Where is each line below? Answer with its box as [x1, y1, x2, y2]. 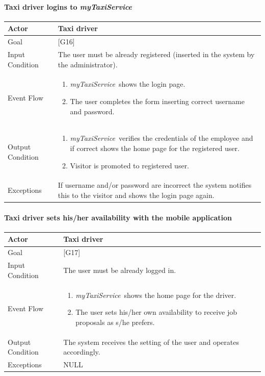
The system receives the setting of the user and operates [63, 336, 240, 347]
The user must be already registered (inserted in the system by [58, 48, 255, 59]
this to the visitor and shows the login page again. [58, 190, 215, 200]
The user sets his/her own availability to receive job [75, 307, 237, 317]
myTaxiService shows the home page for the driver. [75, 289, 236, 300]
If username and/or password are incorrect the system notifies [58, 180, 252, 190]
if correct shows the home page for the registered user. [70, 143, 240, 154]
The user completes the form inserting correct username [70, 96, 245, 107]
